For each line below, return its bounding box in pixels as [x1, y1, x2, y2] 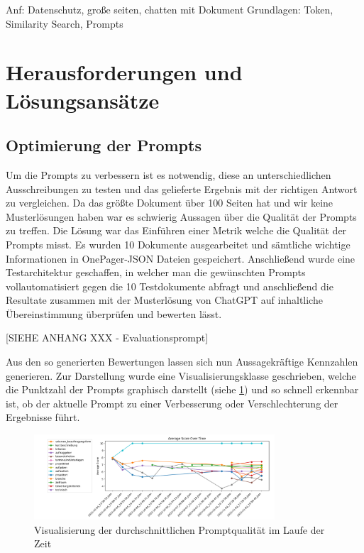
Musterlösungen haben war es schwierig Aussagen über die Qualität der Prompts [6, 209, 357, 224]
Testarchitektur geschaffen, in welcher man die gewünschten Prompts [6, 265, 306, 280]
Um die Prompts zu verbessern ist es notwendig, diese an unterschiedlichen [6, 167, 331, 182]
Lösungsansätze [6, 85, 160, 114]
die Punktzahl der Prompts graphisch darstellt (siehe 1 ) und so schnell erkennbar [6, 382, 359, 397]
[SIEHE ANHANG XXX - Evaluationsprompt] [6, 330, 209, 345]
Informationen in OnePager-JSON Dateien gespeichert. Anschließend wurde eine [6, 251, 355, 265]
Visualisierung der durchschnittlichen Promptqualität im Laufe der [34, 522, 325, 537]
